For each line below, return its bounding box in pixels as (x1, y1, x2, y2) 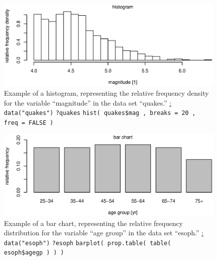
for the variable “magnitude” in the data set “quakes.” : (4, 97, 172, 108)
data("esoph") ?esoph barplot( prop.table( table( (4, 239, 171, 247)
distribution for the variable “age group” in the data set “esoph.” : (4, 227, 204, 238)
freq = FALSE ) (4, 119, 54, 126)
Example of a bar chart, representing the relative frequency (4, 218, 183, 228)
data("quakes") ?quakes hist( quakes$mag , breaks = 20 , (4, 110, 196, 117)
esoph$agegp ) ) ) (4, 249, 64, 257)
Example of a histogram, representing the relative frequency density (4, 88, 209, 98)
